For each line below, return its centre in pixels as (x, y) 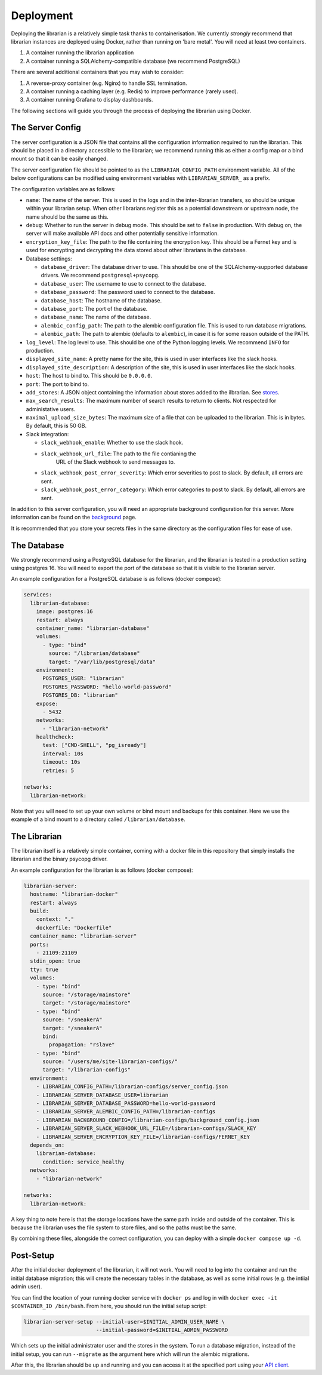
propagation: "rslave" (82, 1045)
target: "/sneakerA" (72, 1028)
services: (38, 595)
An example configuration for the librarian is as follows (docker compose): (102, 870)
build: (40, 911)
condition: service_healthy (83, 1162)
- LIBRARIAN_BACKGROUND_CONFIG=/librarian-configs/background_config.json (148, 1120)
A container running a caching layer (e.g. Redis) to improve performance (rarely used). (132, 91)
